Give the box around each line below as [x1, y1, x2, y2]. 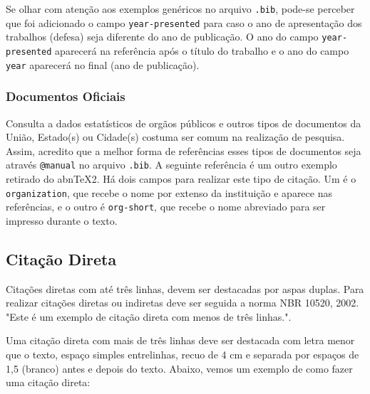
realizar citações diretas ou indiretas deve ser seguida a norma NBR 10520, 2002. [6, 295, 359, 310]
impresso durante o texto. [6, 213, 118, 228]
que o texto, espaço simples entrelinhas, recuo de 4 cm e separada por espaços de [6, 347, 359, 362]
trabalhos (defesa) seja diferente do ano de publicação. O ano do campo [6, 29, 319, 44]
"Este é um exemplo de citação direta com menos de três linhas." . [6, 309, 292, 324]
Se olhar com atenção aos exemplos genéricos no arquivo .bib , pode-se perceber [6, 1, 355, 16]
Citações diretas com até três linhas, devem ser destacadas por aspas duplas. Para [6, 281, 364, 296]
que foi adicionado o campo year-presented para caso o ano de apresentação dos [6, 15, 362, 30]
